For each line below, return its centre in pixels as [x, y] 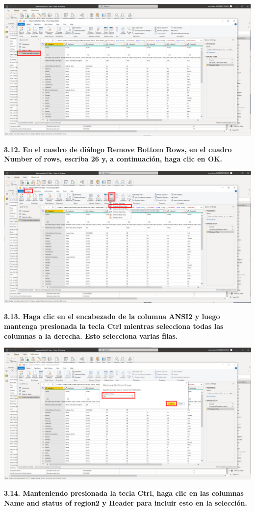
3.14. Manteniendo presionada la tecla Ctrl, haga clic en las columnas [124, 493]
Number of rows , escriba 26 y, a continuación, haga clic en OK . [113, 159]
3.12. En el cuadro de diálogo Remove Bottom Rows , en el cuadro [118, 149]
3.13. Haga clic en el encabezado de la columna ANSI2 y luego [112, 316]
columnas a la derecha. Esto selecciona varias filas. [91, 336]
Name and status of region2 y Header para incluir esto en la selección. [126, 503]
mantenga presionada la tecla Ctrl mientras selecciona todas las [114, 326]
